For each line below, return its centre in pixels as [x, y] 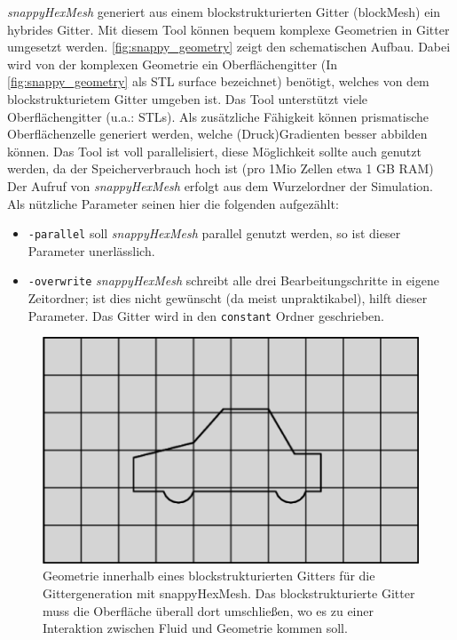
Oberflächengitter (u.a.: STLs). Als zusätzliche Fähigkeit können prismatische [218, 116]
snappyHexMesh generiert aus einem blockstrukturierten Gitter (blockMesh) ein [224, 12]
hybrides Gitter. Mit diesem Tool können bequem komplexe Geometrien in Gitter [228, 29]
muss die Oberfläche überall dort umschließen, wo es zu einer [208, 610]
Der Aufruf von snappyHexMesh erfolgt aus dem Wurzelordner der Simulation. [220, 185]
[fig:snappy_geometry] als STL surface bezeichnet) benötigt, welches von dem [218, 81]
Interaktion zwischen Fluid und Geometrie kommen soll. [195, 628]
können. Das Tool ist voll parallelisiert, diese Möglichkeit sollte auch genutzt [214, 151]
